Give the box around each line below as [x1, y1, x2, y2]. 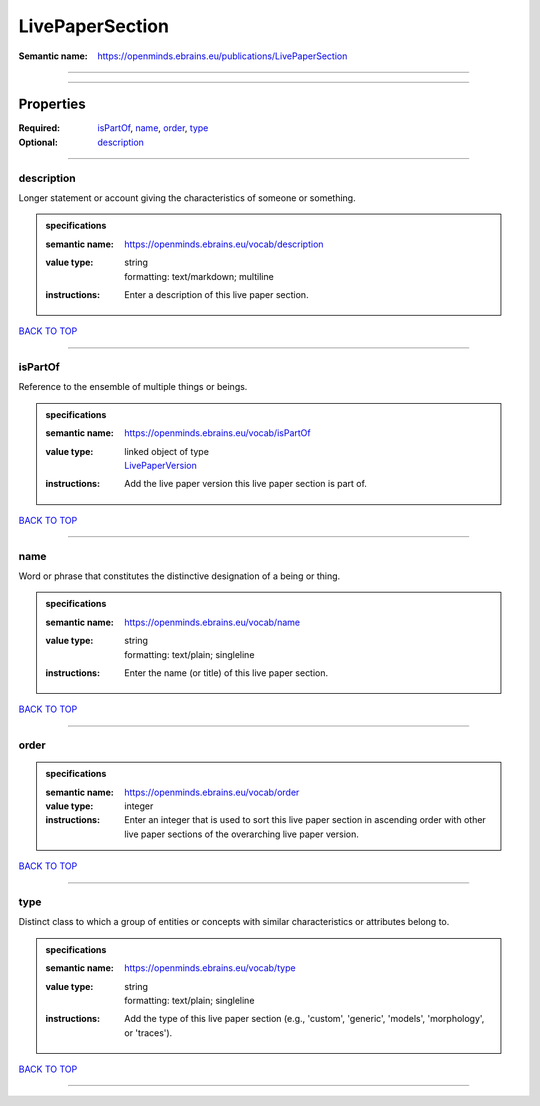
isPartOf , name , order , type [97, 122, 209, 134]
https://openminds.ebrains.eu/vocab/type [124, 962, 296, 974]
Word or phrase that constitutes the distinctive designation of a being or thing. [18, 570, 341, 582]
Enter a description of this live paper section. [124, 288, 309, 300]
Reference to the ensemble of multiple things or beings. [18, 381, 248, 393]
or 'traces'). [124, 1026, 173, 1039]
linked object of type [124, 445, 210, 457]
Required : [18, 122, 60, 134]
